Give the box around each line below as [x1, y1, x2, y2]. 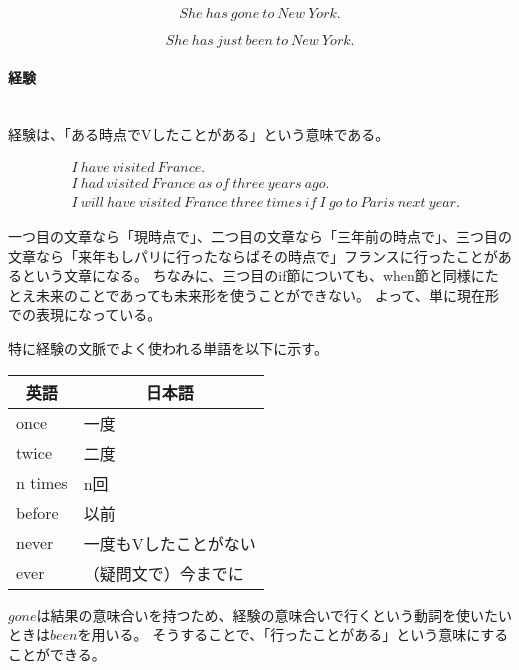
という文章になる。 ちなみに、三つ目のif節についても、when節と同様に [21, 265, 485, 286]
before [16, 501, 59, 525]
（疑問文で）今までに [83, 561, 244, 585]
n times [16, 471, 68, 495]
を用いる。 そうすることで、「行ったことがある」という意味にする [77, 624, 509, 645]
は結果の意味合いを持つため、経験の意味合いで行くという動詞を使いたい [36, 604, 512, 625]
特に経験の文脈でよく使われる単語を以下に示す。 [8, 338, 328, 359]
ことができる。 [8, 643, 106, 664]
